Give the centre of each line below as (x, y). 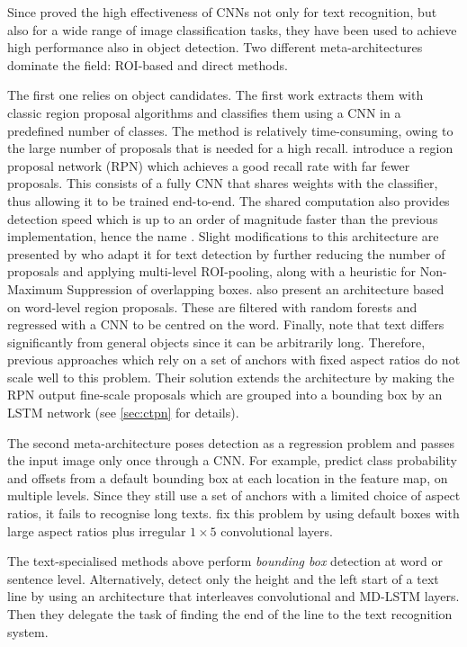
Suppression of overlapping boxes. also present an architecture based (256, 288)
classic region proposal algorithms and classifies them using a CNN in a (204, 112)
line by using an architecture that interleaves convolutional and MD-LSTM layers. (233, 596)
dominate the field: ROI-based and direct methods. (148, 64)
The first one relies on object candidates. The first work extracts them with (216, 95)
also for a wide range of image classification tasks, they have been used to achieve (232, 29)
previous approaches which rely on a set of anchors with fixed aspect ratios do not (234, 359)
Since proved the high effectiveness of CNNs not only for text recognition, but (222, 12)
